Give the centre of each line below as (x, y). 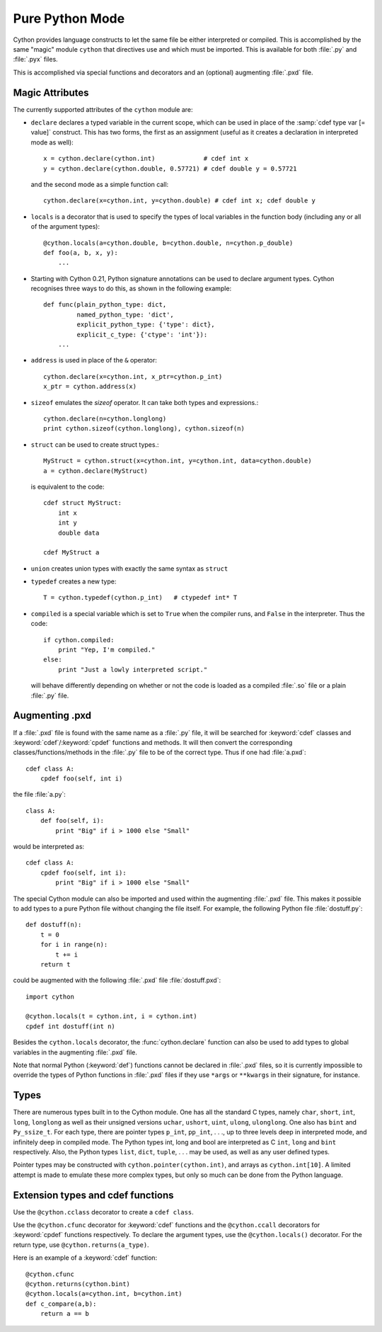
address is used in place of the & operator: (94, 360)
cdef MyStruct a (71, 553)
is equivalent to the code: (68, 486)
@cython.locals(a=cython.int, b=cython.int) (104, 1294)
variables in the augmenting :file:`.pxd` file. (75, 1052)
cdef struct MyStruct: (83, 503)
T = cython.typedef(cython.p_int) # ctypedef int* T (140, 598)
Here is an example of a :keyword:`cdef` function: (85, 1258)
